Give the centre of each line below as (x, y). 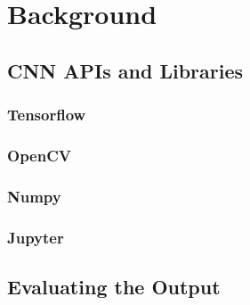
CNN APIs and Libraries (125, 70)
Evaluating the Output (114, 286)
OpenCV (39, 155)
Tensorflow (47, 115)
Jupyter (36, 237)
